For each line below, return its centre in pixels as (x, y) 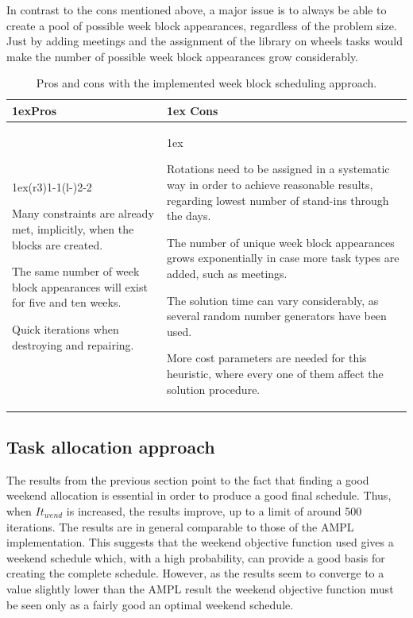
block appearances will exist (80, 286)
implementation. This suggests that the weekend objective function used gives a (200, 542)
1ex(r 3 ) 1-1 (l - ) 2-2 (52, 186)
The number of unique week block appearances (281, 242)
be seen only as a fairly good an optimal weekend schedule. (150, 604)
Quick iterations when (66, 328)
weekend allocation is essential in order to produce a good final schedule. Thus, (199, 495)
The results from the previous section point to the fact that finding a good (188, 479)
